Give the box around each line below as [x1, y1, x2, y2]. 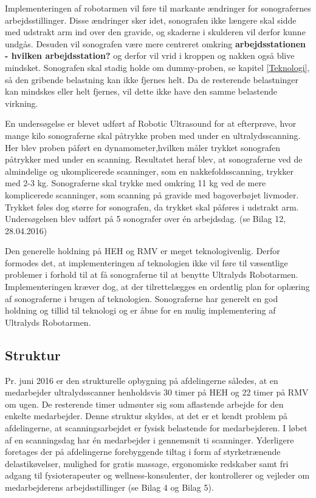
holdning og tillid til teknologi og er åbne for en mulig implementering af [5, 304, 276, 317]
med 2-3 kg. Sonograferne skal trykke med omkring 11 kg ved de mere [5, 177, 266, 189]
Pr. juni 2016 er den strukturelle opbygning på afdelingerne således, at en [5, 374, 278, 386]
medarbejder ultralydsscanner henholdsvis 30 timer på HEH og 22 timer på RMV [5, 386, 309, 399]
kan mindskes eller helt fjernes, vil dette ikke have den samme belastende [5, 85, 278, 98]
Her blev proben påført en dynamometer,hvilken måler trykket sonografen [5, 141, 281, 153]
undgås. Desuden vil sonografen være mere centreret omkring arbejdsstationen [5, 37, 306, 50]
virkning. [5, 96, 38, 109]
